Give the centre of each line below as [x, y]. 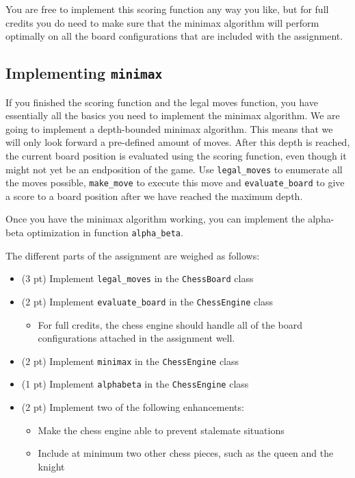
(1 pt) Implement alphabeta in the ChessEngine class [135, 384]
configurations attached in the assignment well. [136, 338]
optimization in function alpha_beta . [105, 232]
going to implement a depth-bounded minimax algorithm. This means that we [169, 128]
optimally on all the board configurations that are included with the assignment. [174, 36]
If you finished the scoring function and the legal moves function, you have [162, 102]
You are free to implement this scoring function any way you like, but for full [167, 9]
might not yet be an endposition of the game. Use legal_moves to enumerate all [174, 169]
